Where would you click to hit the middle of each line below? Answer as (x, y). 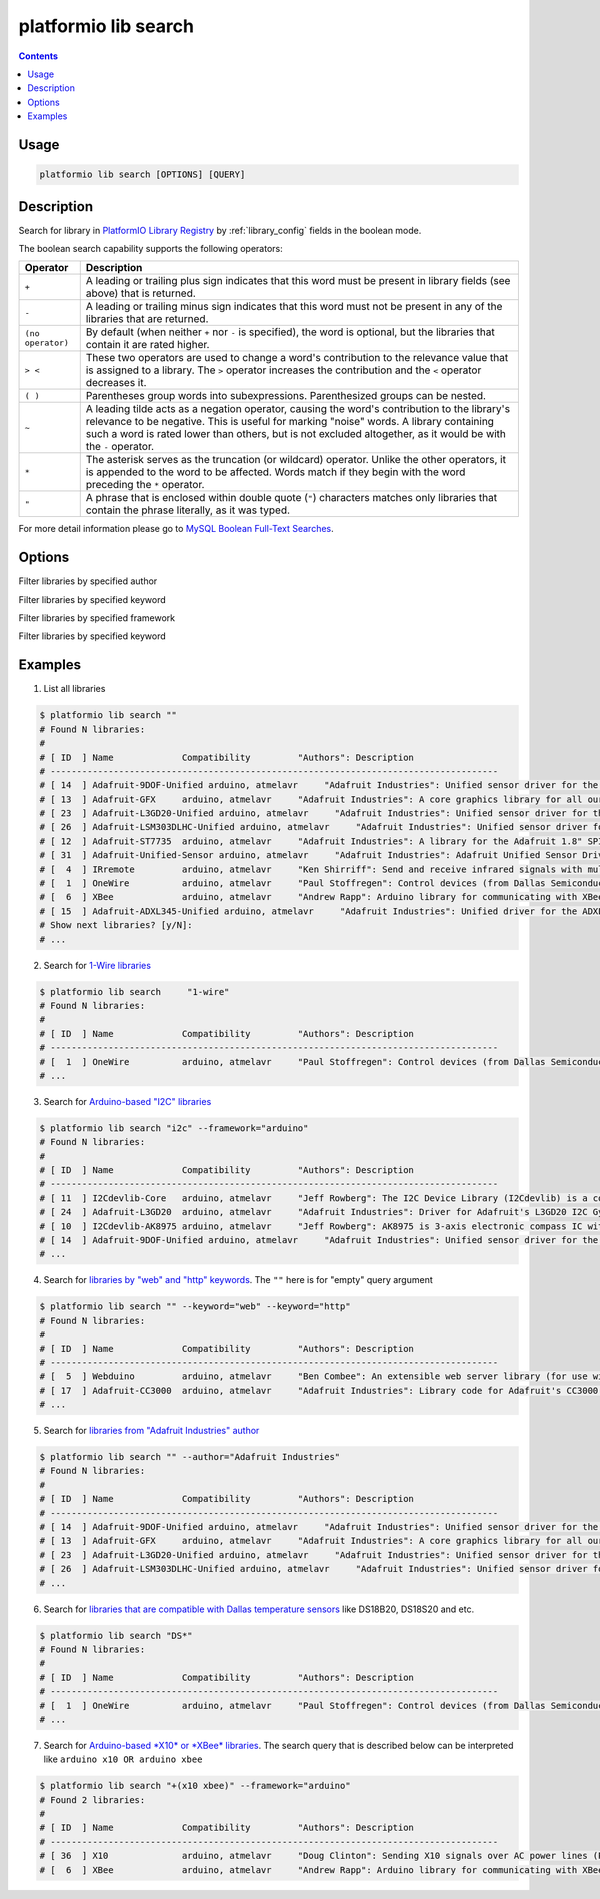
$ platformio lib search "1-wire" (134, 991)
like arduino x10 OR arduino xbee (123, 1759)
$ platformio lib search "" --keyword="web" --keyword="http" (195, 1306)
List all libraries (74, 689)
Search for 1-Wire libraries (97, 965)
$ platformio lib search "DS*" (116, 1635)
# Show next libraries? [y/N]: (116, 925)
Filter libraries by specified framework (96, 618)
